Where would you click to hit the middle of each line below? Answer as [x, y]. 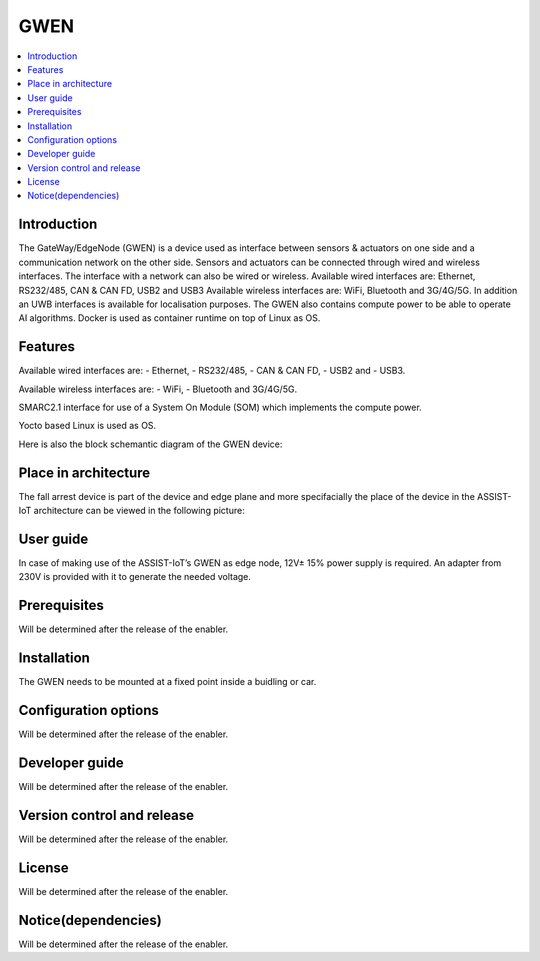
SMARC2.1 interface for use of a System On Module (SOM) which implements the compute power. [220, 407]
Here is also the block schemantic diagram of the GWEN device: [150, 444]
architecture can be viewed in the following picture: [139, 511]
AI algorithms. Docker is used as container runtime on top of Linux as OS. [169, 318]
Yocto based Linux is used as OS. [87, 426]
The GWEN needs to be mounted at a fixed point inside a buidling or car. [167, 682]
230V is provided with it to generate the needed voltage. [135, 577]
